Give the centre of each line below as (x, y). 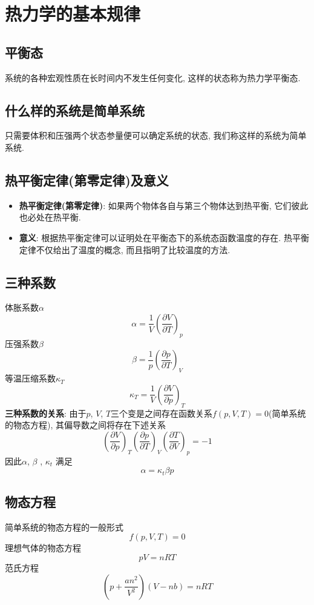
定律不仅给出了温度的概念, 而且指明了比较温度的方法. (125, 249)
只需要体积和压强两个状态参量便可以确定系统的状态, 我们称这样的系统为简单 (156, 135)
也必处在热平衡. (50, 217)
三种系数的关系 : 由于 (46, 413)
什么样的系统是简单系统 (75, 110)
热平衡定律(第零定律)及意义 (87, 180)
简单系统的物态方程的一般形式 (64, 527)
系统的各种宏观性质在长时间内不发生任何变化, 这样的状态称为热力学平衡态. (153, 77)
